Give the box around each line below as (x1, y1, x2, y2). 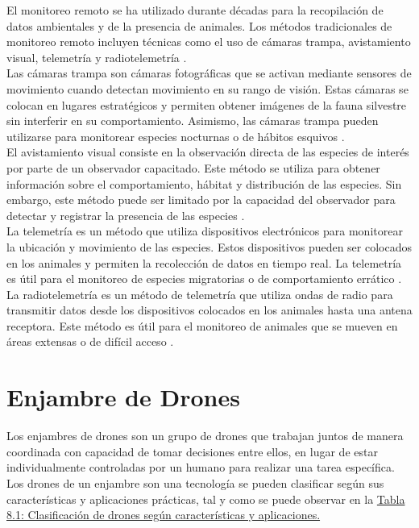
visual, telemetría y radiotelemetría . (6, 48, 187, 65)
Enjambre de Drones (6, 380, 240, 414)
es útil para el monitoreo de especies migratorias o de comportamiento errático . (6, 270, 402, 287)
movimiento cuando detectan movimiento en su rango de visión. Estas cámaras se (6, 80, 409, 97)
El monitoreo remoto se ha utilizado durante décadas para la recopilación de (6, 2, 384, 18)
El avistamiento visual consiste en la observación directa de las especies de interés (6, 143, 409, 160)
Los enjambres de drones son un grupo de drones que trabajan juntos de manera (6, 427, 404, 444)
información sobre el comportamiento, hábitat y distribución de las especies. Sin (6, 175, 402, 192)
